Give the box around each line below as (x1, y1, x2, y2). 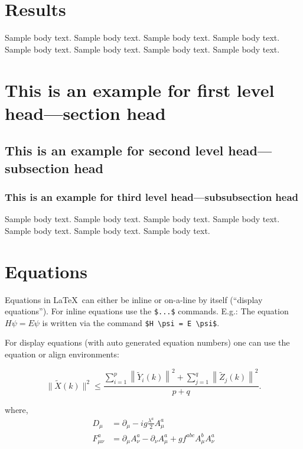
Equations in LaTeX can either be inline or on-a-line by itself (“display (5, 293, 263, 305)
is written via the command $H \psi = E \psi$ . (42, 316, 220, 328)
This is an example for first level (5, 77, 275, 102)
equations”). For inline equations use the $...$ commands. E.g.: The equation (5, 305, 289, 317)
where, (5, 404, 28, 416)
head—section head (5, 100, 166, 125)
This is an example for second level (5, 141, 224, 160)
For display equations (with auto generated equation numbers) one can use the (5, 336, 290, 349)
